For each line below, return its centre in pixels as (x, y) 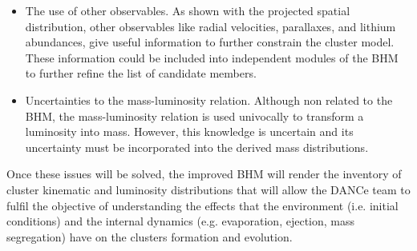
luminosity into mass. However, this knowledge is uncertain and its (189, 131)
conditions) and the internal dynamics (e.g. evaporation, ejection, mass (181, 221)
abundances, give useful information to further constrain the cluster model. (210, 42)
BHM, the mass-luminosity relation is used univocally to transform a (194, 116)
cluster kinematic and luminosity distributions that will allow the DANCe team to (208, 189)
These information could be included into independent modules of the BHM (212, 57)
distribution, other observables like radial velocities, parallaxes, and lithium (211, 26)
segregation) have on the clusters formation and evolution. (150, 236)
